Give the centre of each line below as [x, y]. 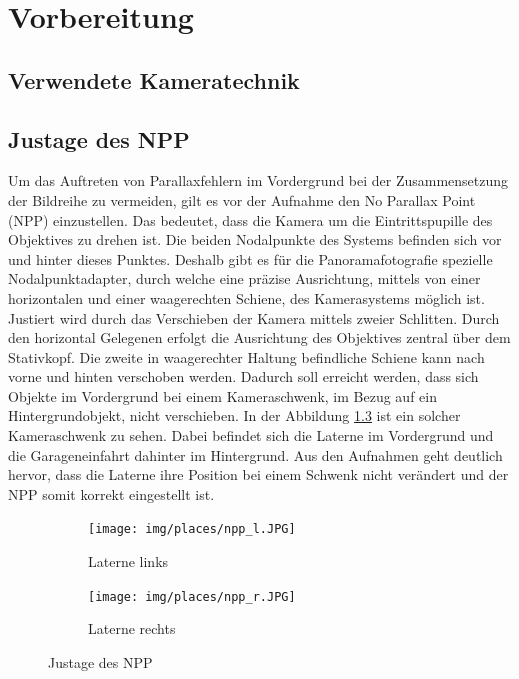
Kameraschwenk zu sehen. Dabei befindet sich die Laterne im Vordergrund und [251, 435]
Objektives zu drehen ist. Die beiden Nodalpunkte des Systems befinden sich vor [255, 239]
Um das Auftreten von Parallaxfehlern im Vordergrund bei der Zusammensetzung [258, 180]
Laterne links [128, 561]
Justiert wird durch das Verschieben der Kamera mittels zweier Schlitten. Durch [254, 317]
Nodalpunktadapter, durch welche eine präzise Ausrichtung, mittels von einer [244, 278]
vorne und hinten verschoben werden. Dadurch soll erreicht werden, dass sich [243, 376]
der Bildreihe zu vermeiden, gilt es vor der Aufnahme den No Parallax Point [242, 199]
